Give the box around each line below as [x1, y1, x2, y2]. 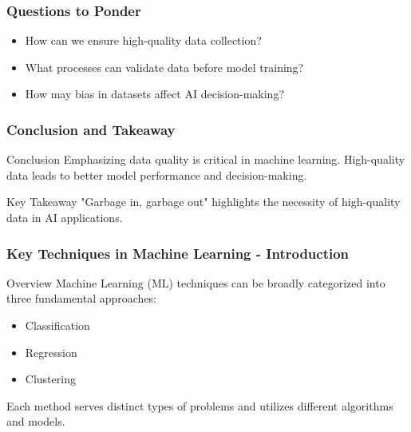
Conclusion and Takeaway [6, 119, 176, 139]
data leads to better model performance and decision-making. [6, 166, 307, 183]
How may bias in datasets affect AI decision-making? [25, 85, 284, 102]
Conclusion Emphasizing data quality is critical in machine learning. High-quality [6, 151, 405, 168]
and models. [6, 413, 65, 430]
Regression [25, 343, 77, 360]
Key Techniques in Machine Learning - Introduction [6, 243, 350, 263]
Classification [25, 317, 90, 333]
